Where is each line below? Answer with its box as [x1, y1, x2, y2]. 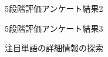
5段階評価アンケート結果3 [5, 22, 103, 34]
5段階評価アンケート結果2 [5, 2, 103, 14]
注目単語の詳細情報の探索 [5, 42, 103, 54]
